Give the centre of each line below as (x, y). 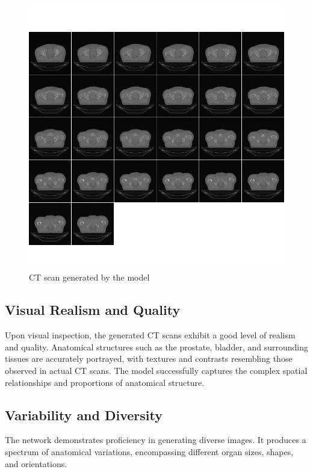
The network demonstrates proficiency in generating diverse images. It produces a (156, 440)
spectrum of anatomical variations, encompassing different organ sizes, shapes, (149, 451)
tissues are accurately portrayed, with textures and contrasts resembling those (149, 359)
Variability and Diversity (84, 415)
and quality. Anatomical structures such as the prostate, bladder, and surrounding (156, 346)
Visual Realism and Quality (93, 310)
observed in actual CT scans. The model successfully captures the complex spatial (156, 370)
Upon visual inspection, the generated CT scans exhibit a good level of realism (150, 335)
